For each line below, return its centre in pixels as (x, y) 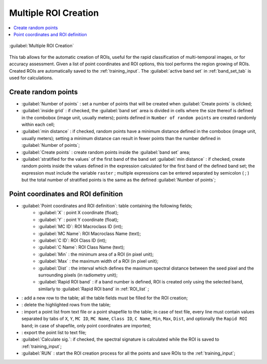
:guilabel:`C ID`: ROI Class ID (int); (72, 240)
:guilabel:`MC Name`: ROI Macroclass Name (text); (89, 233)
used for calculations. (31, 78)
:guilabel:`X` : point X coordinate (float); (78, 213)
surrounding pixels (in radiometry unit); (78, 275)
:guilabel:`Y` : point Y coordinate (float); (78, 220)
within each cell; (38, 124)
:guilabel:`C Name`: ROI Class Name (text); (82, 247)
